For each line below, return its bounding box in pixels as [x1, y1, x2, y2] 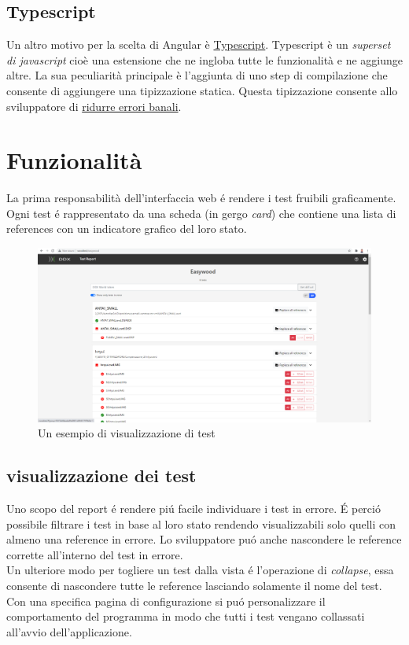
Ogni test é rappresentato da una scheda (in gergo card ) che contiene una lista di [6, 205, 396, 221]
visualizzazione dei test [6, 463, 197, 488]
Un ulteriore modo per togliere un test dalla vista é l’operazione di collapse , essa [6, 562, 394, 578]
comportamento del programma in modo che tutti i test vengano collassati [6, 608, 365, 625]
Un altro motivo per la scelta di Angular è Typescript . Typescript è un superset [6, 36, 391, 53]
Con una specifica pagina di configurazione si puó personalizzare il [6, 592, 326, 609]
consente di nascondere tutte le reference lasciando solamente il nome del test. [6, 577, 382, 593]
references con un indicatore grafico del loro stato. [6, 220, 247, 237]
